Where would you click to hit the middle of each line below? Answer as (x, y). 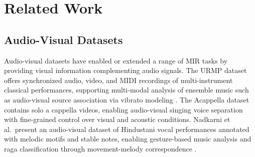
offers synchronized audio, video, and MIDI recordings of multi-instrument (118, 80)
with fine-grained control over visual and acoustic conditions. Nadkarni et (117, 119)
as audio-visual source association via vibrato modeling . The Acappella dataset (127, 99)
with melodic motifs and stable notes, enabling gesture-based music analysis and (128, 139)
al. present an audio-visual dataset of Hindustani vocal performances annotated (127, 129)
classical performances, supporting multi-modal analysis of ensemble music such (126, 90)
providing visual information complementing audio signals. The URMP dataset (125, 70)
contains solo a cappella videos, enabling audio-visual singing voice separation (123, 109)
